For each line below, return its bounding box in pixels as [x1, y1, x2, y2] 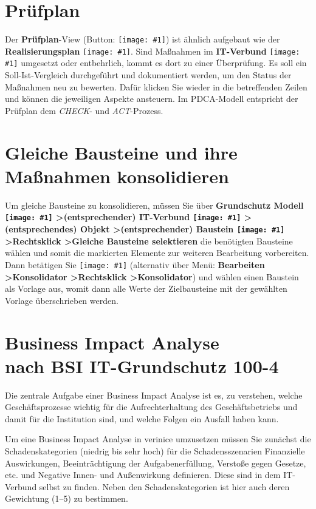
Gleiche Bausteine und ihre [5, 140, 238, 164]
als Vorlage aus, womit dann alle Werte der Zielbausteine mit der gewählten [5, 282, 287, 295]
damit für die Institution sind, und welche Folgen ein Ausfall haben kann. [5, 412, 279, 425]
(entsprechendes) [5, 223, 77, 235]
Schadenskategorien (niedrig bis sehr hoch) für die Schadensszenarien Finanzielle [5, 445, 305, 457]
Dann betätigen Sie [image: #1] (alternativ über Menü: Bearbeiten [5, 258, 265, 271]
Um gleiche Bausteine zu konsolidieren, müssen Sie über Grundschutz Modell [5, 198, 304, 211]
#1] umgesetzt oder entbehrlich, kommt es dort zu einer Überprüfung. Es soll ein [5, 56, 307, 69]
